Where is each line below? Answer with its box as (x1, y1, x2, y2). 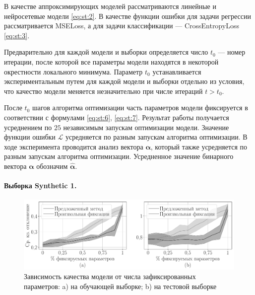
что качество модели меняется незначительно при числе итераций (4, 85, 203, 96)
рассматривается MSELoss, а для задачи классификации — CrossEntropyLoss (4, 20, 239, 31)
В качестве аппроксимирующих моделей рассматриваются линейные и (4, 1, 216, 11)
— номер (218, 47, 246, 57)
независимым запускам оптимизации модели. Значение (63, 122, 229, 132)
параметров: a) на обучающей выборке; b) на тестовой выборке (24, 281, 217, 291)
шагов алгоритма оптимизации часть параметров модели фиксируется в (32, 102, 248, 113)
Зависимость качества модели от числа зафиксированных (24, 271, 196, 282)
